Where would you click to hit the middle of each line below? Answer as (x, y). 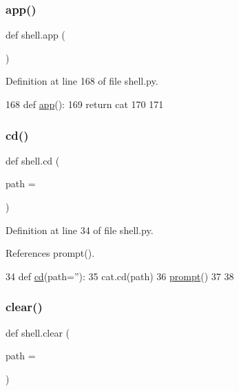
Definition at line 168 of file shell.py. (82, 81)
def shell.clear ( (38, 332)
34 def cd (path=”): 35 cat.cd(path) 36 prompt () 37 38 (120, 276)
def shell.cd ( (33, 160)
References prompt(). (50, 253)
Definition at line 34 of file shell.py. (80, 230)
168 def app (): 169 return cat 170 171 (85, 104)
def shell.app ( (35, 35)
